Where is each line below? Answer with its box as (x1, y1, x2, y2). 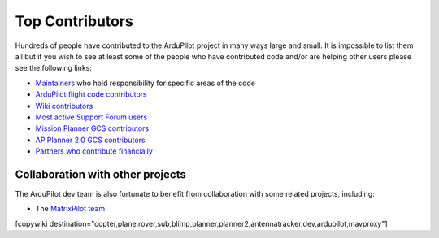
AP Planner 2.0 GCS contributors (35, 135, 146, 145)
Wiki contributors (35, 101, 93, 110)
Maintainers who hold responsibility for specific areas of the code (35, 78, 256, 88)
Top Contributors (15, 12, 133, 30)
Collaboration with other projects (15, 167, 186, 181)
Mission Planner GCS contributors (35, 123, 150, 133)
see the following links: (15, 63, 93, 73)
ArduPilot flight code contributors (35, 89, 147, 99)
